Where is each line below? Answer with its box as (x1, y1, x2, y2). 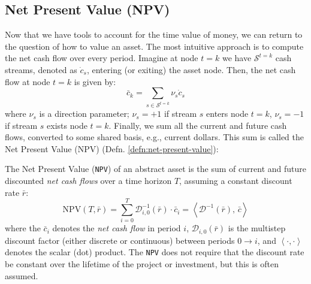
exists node (47, 119, 87, 131)
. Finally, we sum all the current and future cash (108, 119, 287, 131)
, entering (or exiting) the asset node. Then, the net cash (86, 63, 296, 75)
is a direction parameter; (39, 107, 129, 120)
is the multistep (228, 222, 286, 234)
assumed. (5, 269, 38, 282)
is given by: (74, 75, 116, 87)
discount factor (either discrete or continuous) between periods (5, 234, 235, 246)
